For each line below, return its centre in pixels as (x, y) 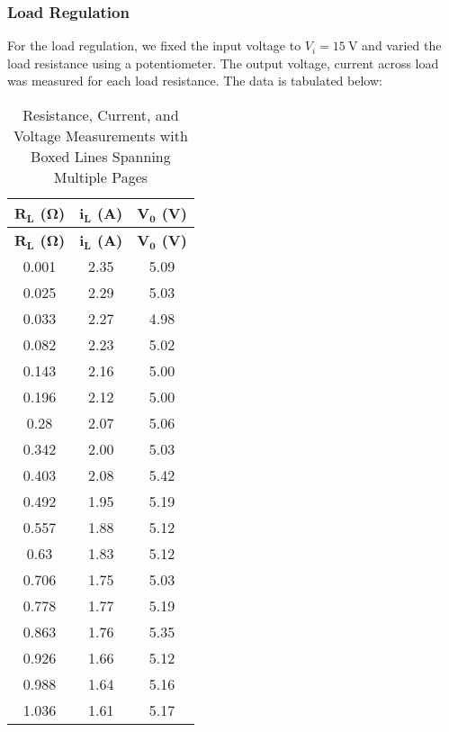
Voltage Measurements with (100, 136)
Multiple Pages (101, 177)
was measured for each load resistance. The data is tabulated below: (195, 81)
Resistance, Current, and (101, 115)
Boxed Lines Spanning (101, 156)
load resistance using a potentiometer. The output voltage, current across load (223, 63)
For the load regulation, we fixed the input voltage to (154, 45)
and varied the (402, 45)
